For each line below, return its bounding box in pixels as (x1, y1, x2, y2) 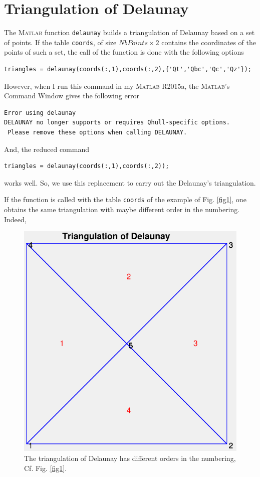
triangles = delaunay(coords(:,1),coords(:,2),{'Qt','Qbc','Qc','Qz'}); (4, 66, 251, 73)
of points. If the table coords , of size (4, 37, 117, 47)
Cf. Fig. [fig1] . (24, 462, 67, 473)
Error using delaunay (4, 109, 76, 116)
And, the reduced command (4, 143, 89, 154)
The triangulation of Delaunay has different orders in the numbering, (24, 453, 236, 463)
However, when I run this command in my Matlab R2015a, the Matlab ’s (4, 80, 230, 91)
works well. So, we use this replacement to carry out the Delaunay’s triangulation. (4, 177, 256, 188)
